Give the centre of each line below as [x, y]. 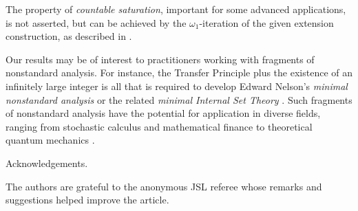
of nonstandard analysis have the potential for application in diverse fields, [163, 113]
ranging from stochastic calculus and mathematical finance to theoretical [159, 126]
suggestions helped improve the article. [87, 200]
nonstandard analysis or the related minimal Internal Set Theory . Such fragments [179, 99]
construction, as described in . [69, 36]
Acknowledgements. [47, 163]
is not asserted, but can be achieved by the [96, 22]
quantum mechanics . [50, 140]
